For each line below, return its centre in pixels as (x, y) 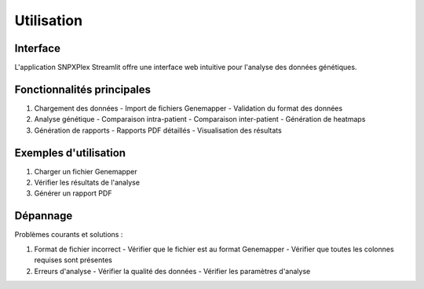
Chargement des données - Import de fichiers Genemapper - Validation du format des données (188, 108)
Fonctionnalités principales (83, 89)
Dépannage (44, 216)
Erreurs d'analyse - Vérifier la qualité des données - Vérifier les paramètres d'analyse (172, 271)
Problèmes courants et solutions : (69, 235)
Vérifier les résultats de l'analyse (87, 183)
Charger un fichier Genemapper (86, 171)
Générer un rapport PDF (73, 193)
